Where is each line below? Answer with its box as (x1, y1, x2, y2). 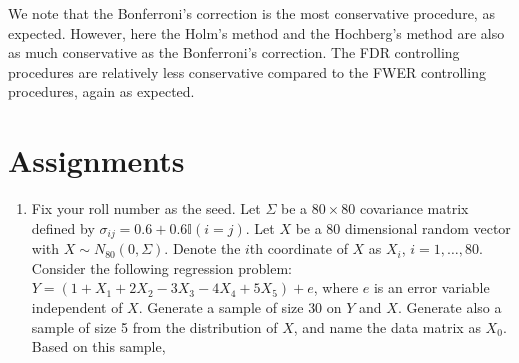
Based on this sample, (31, 336, 166, 357)
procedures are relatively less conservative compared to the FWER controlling (8, 61, 486, 82)
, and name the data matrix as (293, 316, 481, 337)
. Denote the (164, 238, 241, 259)
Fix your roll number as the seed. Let (31, 198, 261, 219)
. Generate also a (397, 296, 502, 317)
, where (313, 277, 359, 298)
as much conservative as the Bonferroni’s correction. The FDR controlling (8, 42, 460, 63)
